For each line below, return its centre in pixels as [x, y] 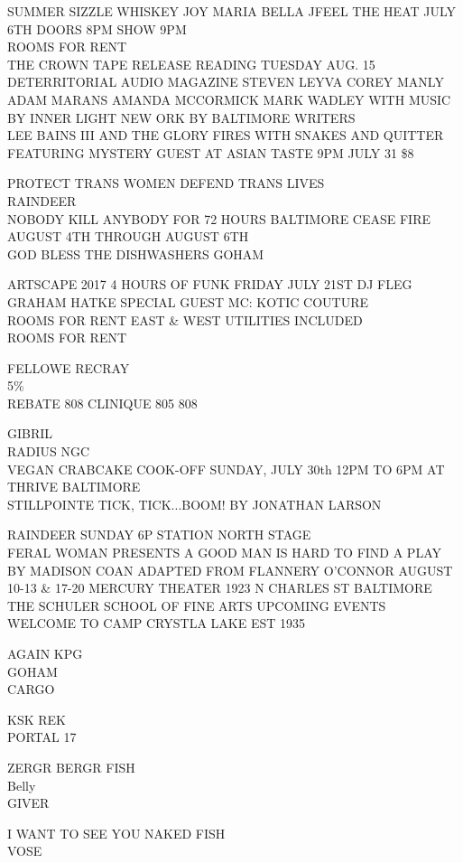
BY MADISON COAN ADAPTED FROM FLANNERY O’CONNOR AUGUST [230, 570]
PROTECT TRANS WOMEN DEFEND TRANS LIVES [166, 183]
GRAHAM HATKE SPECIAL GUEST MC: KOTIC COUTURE [188, 301]
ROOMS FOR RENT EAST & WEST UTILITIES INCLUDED [185, 319]
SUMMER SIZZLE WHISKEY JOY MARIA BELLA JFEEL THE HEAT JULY [232, 11]
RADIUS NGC [49, 451]
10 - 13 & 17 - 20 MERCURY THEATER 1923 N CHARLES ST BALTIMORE [220, 588]
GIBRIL [30, 433]
